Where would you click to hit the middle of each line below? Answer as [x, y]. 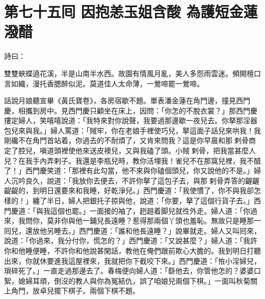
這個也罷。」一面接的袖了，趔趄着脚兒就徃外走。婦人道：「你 [150, 210]
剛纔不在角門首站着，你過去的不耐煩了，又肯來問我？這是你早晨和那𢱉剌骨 [126, 140]
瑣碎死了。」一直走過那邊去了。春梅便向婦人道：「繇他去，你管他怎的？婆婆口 [132, 271]
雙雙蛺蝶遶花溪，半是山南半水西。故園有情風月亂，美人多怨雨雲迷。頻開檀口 [132, 73]
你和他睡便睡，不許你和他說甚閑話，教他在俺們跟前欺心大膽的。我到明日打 [129, 250]
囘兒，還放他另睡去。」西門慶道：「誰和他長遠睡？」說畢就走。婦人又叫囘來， [132, 230]
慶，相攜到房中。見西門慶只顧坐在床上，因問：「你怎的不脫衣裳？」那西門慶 [131, 110]
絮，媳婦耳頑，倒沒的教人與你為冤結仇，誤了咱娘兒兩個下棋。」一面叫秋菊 [127, 280]
